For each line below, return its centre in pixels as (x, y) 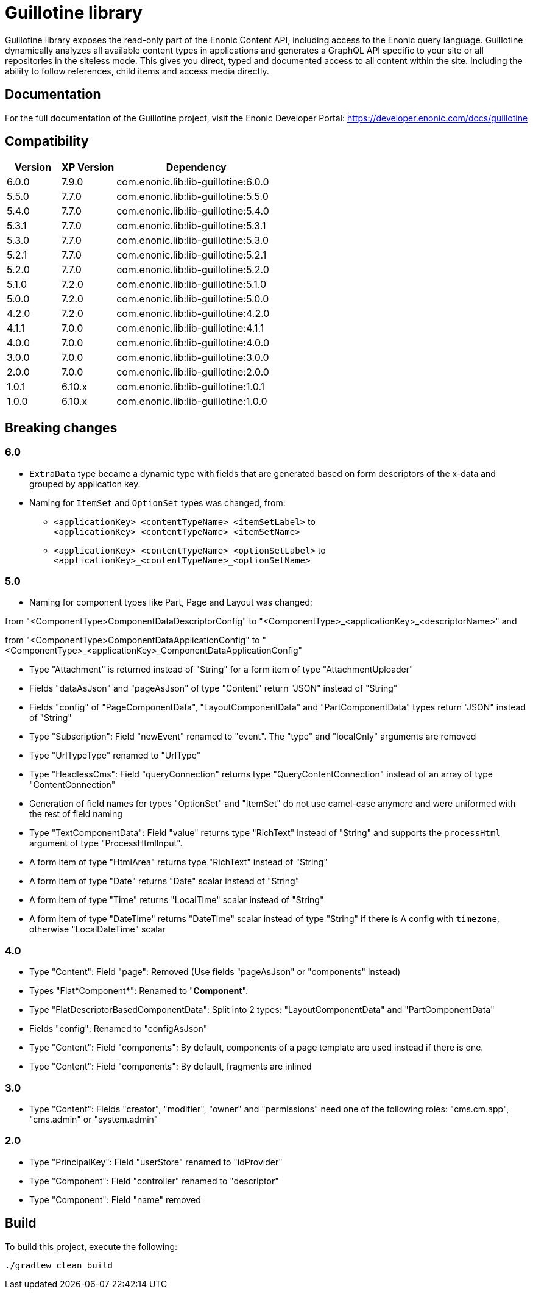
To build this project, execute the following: (91, 1246)
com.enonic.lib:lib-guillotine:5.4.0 (193, 211)
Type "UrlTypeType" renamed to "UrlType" (115, 756)
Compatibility (47, 141)
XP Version (88, 167)
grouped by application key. (85, 484)
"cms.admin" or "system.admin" (94, 1119)
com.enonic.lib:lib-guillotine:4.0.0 (193, 343)
